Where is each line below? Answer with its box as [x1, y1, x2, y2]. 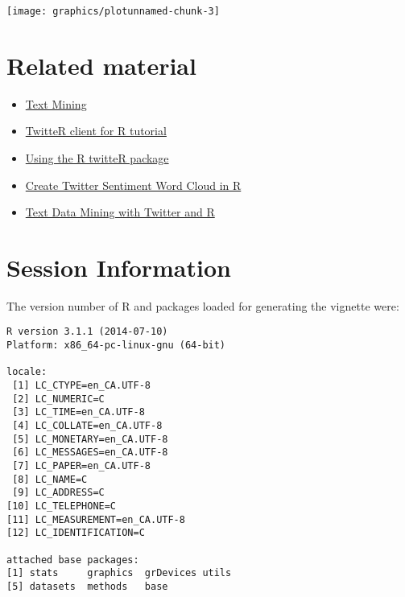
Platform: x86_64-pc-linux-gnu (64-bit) [6, 340, 226, 352]
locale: [6, 366, 48, 378]
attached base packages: [6, 554, 139, 566]
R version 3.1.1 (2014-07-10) [6, 326, 168, 338]
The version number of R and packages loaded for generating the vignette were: [6, 297, 399, 314]
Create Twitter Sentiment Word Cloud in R [25, 176, 242, 193]
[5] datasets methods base [6, 580, 168, 592]
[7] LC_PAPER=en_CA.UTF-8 [12, 460, 151, 472]
